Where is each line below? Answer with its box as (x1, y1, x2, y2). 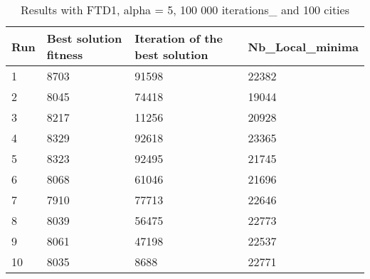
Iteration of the (134, 30, 223, 46)
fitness (46, 46, 83, 63)
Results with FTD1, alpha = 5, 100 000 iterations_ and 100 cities (21, 1, 349, 18)
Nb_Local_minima (248, 38, 359, 55)
